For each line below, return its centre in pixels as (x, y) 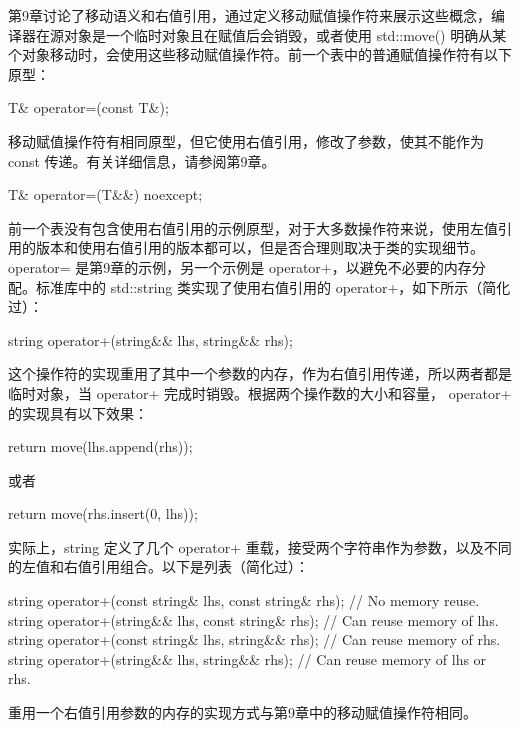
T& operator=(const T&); (88, 107)
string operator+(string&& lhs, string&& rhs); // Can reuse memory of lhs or (247, 658)
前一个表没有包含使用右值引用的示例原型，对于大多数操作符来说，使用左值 (253, 227)
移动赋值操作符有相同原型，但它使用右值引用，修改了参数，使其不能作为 (246, 140)
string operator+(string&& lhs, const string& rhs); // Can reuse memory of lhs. (253, 619)
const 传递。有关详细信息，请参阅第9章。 (142, 160)
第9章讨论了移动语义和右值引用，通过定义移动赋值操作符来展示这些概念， (249, 15)
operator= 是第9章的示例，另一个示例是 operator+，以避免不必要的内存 (240, 266)
